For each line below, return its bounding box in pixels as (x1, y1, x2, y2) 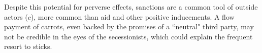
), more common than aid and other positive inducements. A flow (30, 11, 235, 22)
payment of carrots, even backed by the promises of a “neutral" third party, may (4, 21, 254, 32)
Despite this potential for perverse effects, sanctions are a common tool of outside (4, 2, 258, 12)
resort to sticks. (4, 41, 52, 51)
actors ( (4, 11, 28, 22)
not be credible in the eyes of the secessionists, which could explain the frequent (4, 31, 253, 41)
